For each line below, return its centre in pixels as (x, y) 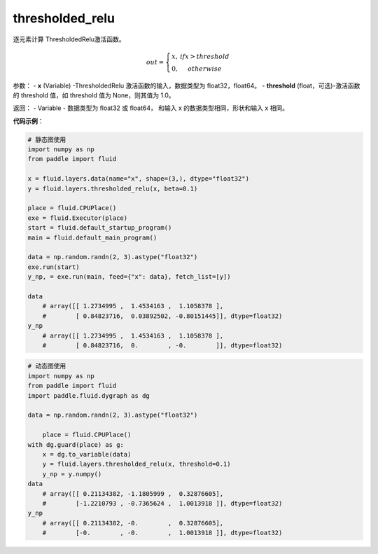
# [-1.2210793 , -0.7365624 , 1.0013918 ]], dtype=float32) (162, 503)
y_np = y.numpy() (72, 474)
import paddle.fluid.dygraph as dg (89, 395)
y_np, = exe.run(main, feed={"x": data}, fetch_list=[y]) (129, 277)
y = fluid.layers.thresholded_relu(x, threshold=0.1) (136, 464)
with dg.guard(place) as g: (76, 444)
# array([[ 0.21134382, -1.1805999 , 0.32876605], (133, 493)
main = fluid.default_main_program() (92, 237)
